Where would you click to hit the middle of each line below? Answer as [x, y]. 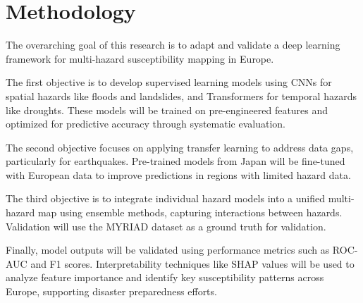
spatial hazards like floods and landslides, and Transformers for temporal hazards [181, 95]
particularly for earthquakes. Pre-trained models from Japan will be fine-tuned [176, 161]
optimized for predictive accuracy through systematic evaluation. [146, 124]
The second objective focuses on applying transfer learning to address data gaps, [180, 147]
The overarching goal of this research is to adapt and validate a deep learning [173, 45]
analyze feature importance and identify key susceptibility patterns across [165, 277]
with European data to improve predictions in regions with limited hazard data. [178, 174]
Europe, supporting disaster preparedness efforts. [111, 291]
